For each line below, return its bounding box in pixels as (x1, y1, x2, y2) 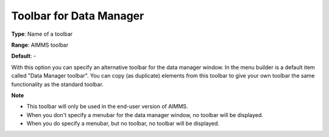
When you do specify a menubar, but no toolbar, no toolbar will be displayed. (26, 120, 219, 127)
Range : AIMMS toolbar (11, 41, 69, 48)
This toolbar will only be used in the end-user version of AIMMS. (26, 103, 188, 110)
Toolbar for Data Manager (11, 9, 144, 22)
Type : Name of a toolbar (11, 30, 73, 38)
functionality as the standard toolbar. (11, 81, 104, 88)
